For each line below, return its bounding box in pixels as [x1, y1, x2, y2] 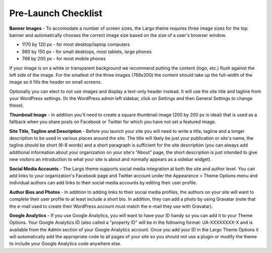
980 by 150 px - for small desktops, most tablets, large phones [22, 48, 152, 55]
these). [9, 103, 24, 109]
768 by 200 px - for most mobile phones [22, 56, 106, 62]
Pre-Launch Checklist [9, 8, 103, 19]
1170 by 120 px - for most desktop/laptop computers [22, 41, 130, 47]
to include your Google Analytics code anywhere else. [9, 240, 122, 247]
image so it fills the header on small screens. [9, 79, 102, 85]
